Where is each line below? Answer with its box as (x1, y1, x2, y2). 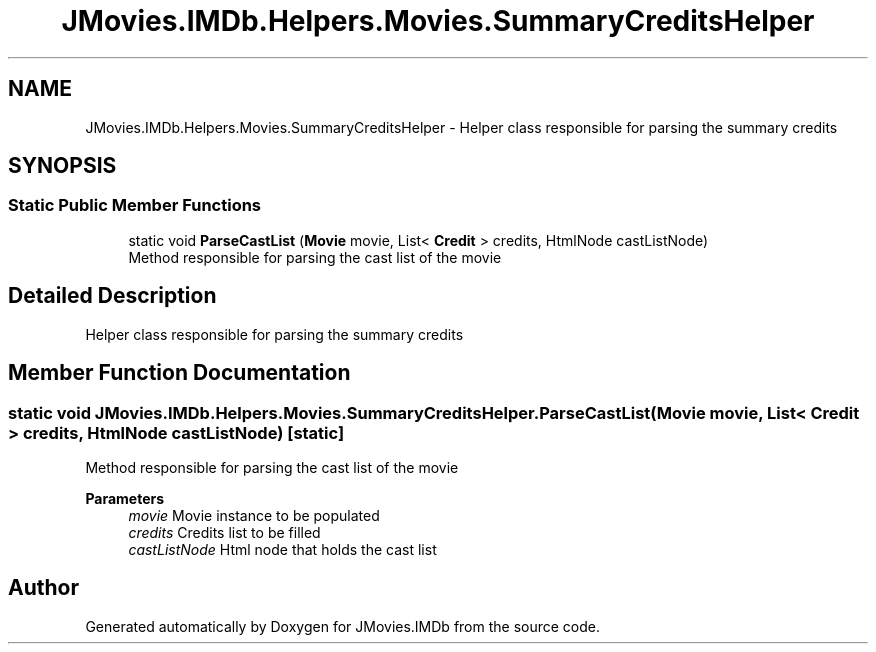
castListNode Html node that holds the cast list (128, 540, 437, 558)
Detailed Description (8, 283, 217, 309)
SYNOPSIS (8, 153, 117, 179)
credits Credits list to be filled (128, 523, 321, 541)
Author (8, 575, 79, 601)
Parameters (85, 489, 165, 507)
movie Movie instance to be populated (128, 506, 380, 524)
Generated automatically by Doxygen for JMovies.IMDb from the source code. (85, 617, 601, 635)
